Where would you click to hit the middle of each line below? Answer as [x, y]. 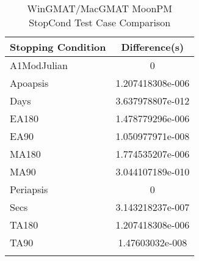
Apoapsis [29, 83]
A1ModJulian [39, 65]
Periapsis [29, 189]
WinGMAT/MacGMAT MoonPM [99, 8]
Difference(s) [153, 47]
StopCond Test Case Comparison [100, 22]
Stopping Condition [58, 47]
